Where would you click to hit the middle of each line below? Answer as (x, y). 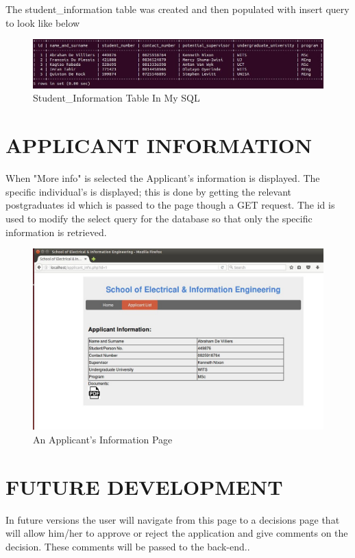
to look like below (43, 22)
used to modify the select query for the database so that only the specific (159, 218)
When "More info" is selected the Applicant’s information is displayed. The (163, 178)
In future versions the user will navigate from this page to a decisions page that (173, 519)
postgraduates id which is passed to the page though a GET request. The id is (170, 205)
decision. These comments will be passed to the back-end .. (128, 546)
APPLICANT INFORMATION (159, 145)
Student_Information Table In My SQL (117, 98)
